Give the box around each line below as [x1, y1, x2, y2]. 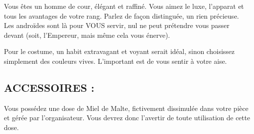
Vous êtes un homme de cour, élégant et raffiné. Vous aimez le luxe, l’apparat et [4, 1, 244, 11]
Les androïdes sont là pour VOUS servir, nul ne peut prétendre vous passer [4, 20, 230, 30]
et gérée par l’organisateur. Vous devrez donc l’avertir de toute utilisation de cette [4, 112, 250, 123]
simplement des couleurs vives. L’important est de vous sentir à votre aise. [4, 55, 227, 66]
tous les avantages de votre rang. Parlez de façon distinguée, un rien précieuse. [4, 10, 239, 21]
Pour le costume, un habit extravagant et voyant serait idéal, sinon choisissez [4, 46, 235, 56]
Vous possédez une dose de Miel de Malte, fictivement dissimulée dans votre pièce [4, 103, 249, 113]
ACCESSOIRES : [4, 80, 94, 95]
